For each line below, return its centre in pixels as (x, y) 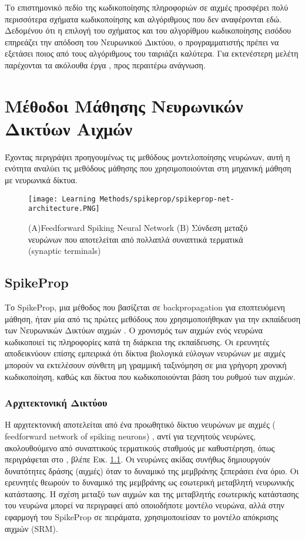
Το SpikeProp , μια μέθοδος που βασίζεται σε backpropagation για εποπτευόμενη (145, 307)
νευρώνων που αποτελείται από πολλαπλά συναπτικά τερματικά (136, 239)
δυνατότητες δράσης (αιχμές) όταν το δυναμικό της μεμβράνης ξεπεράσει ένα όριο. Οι (152, 470)
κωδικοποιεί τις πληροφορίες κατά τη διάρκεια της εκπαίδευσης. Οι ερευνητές (137, 341)
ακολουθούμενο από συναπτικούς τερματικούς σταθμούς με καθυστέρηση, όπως (140, 447)
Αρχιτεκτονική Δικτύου (56, 403)
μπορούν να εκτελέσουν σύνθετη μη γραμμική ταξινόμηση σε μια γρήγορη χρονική (146, 364)
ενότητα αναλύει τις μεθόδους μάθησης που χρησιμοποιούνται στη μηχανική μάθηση (148, 168)
